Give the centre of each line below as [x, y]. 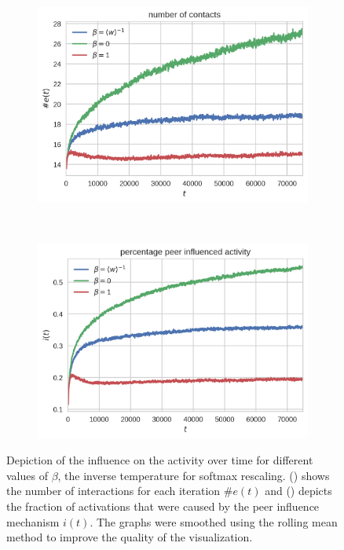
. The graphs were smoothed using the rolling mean [214, 521]
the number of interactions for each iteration [113, 491]
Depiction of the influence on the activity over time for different [160, 460]
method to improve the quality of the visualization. [130, 537]
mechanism [33, 521]
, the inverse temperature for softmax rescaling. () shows [194, 475]
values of [27, 475]
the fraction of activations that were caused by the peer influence [163, 506]
